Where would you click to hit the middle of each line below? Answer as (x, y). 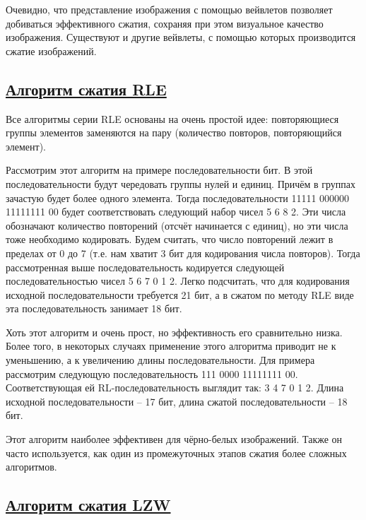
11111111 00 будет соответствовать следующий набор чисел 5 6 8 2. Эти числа (176, 212)
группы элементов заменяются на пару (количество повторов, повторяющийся (174, 132)
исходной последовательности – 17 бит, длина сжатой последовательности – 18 (177, 401)
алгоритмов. (31, 467)
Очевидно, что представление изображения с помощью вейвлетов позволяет (169, 9)
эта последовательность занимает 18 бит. (94, 308)
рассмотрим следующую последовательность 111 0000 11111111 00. (152, 373)
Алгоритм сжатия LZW (88, 505)
